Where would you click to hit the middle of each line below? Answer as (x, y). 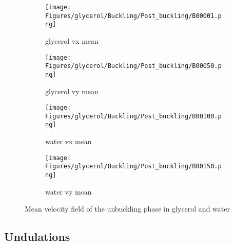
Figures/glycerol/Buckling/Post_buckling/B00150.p (133, 167)
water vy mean (69, 191)
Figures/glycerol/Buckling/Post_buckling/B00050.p (133, 66)
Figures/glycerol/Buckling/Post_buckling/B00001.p (133, 16)
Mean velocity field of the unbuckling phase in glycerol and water (127, 209)
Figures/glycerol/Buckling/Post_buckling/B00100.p (133, 116)
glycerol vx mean (72, 40)
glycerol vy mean (72, 91)
